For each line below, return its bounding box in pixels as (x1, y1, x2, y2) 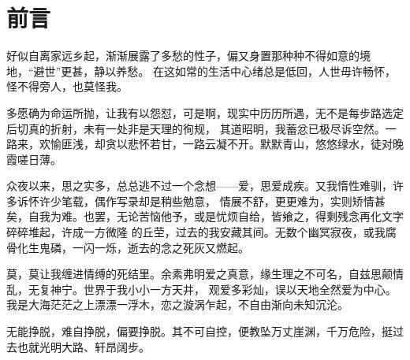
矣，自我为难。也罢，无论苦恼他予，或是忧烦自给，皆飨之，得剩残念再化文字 (6, 208, 404, 225)
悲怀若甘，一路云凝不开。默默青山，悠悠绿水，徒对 (127, 135, 393, 152)
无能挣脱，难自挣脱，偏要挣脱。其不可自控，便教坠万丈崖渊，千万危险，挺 (6, 323, 393, 340)
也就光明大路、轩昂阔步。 (17, 338, 150, 354)
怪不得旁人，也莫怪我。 (6, 78, 128, 95)
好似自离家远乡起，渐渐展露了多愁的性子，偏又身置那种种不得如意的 (6, 47, 360, 64)
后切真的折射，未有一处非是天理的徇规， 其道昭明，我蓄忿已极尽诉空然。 (6, 120, 386, 136)
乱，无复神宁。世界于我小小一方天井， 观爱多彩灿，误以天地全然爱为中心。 (6, 280, 397, 297)
